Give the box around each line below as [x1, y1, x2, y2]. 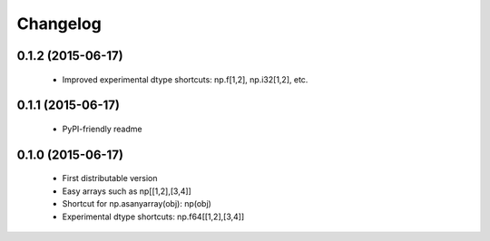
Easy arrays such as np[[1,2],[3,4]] [62, 186, 192, 197]
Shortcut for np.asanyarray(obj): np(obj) [62, 198, 212, 209]
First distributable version [62, 173, 158, 184]
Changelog [16, 14, 102, 34]
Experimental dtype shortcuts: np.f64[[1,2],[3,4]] [62, 211, 245, 222]
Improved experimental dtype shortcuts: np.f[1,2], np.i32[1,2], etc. [62, 73, 309, 85]
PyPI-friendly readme [62, 123, 142, 134]
